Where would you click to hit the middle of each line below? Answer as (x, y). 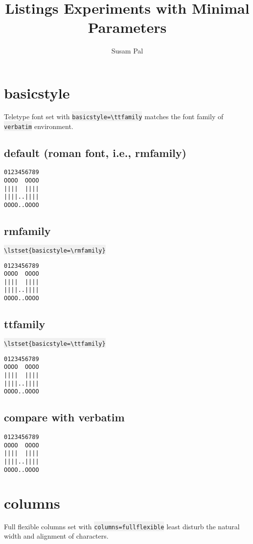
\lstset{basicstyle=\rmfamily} (55, 250)
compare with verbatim (64, 417)
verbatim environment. (39, 126)
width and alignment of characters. (56, 536)
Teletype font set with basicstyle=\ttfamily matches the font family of (114, 116)
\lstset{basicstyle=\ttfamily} (55, 344)
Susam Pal (127, 51)
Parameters (127, 27)
